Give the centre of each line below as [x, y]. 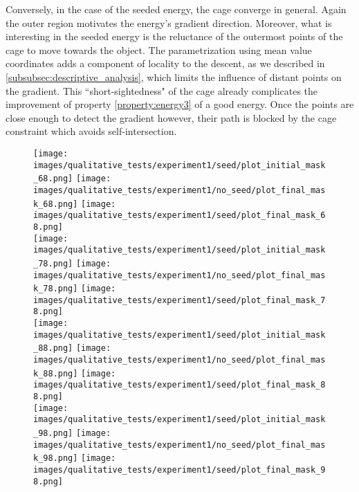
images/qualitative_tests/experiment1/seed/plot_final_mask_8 [179, 385]
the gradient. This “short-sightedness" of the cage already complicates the [162, 90]
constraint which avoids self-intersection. [91, 131]
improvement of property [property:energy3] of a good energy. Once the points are [180, 104]
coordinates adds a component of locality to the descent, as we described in [165, 63]
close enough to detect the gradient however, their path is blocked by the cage [171, 117]
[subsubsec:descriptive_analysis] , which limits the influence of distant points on [174, 76]
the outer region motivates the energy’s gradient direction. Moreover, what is [169, 22]
